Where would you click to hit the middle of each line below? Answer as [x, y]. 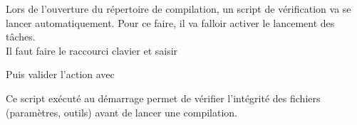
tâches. [21, 37]
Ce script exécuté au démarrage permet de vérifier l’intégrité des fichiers [163, 98]
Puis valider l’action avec [60, 74]
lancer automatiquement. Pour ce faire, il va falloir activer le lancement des [170, 22]
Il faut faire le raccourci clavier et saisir [92, 50]
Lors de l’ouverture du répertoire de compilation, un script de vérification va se [178, 9]
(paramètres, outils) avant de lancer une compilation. [121, 112]
